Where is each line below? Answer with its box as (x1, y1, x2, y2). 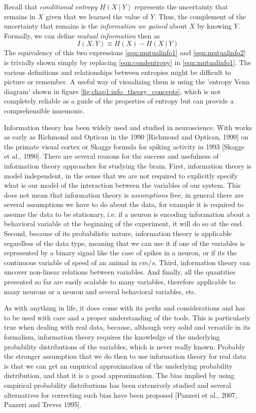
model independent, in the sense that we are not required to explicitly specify (4, 170, 238, 180)
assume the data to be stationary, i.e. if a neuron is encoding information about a (4, 208, 250, 219)
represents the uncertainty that (134, 1, 228, 11)
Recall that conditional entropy (4, 1, 97, 11)
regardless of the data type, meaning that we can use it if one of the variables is (4, 238, 245, 248)
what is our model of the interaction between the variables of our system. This (4, 180, 241, 190)
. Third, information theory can (155, 257, 250, 267)
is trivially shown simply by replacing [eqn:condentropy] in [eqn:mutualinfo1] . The (4, 57, 251, 67)
